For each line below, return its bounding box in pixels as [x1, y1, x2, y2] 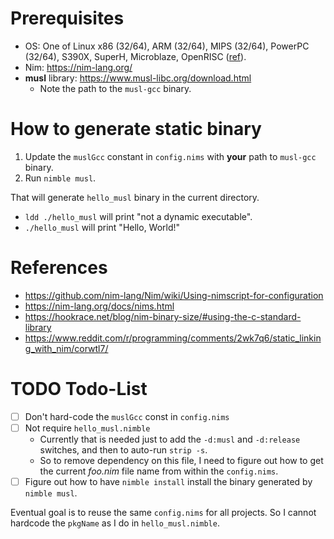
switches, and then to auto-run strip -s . [39, 443, 208, 456]
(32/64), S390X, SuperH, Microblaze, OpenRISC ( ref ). [24, 50, 247, 62]
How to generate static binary [10, 118, 262, 141]
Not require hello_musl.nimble [24, 422, 151, 434]
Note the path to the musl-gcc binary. [39, 82, 192, 94]
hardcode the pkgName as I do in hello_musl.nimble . [10, 517, 220, 529]
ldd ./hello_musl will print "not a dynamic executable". [24, 210, 253, 222]
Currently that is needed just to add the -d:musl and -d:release [39, 433, 301, 445]
